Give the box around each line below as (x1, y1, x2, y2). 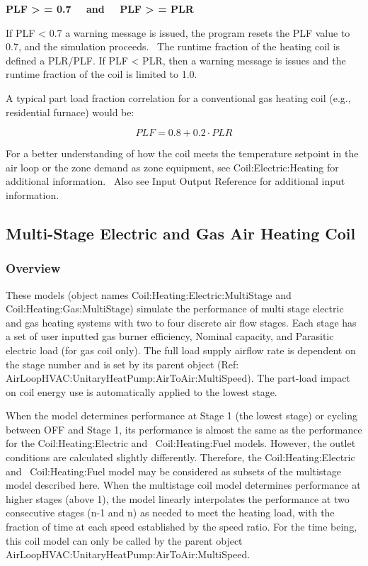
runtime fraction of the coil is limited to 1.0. (6, 67, 197, 81)
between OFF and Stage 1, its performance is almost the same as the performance (6, 421, 362, 436)
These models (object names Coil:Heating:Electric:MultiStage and (6, 287, 292, 302)
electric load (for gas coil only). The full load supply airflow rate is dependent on (6, 342, 356, 357)
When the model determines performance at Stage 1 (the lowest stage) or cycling (6, 408, 357, 423)
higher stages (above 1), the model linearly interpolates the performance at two (6, 491, 350, 506)
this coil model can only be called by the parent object (6, 533, 243, 548)
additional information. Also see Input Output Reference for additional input (6, 174, 345, 188)
